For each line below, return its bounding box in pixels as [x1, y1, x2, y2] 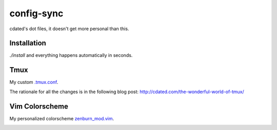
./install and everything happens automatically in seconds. [9, 52, 133, 58]
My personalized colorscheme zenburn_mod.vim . [9, 115, 114, 121]
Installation [9, 39, 46, 48]
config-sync [9, 8, 64, 19]
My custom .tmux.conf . [9, 79, 58, 85]
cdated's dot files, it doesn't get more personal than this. [9, 26, 129, 32]
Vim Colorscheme [9, 102, 69, 111]
